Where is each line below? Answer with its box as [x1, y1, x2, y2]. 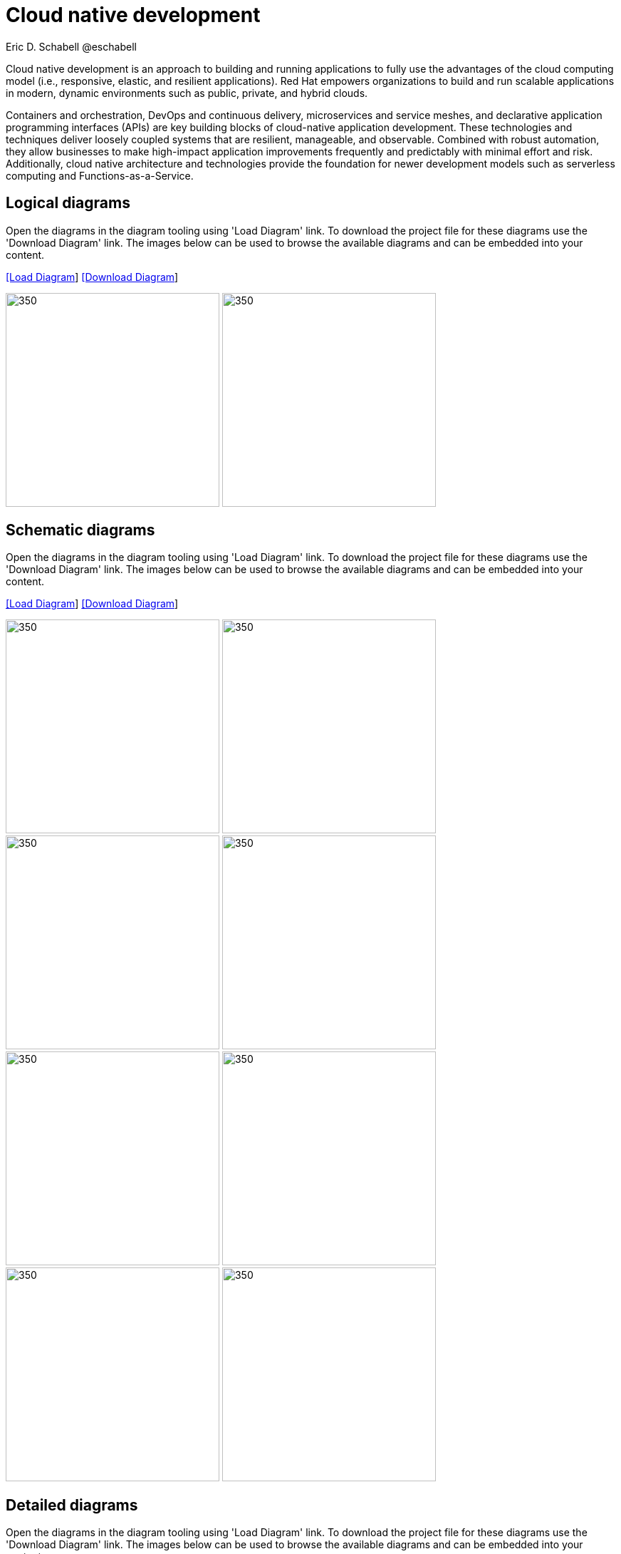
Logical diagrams [6, 194, 130, 212]
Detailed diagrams [6, 1496, 138, 1514]
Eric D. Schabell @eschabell [6, 40, 137, 53]
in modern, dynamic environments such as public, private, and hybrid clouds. [6, 86, 368, 99]
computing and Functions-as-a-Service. [6, 169, 194, 182]
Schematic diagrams [6, 521, 155, 540]
